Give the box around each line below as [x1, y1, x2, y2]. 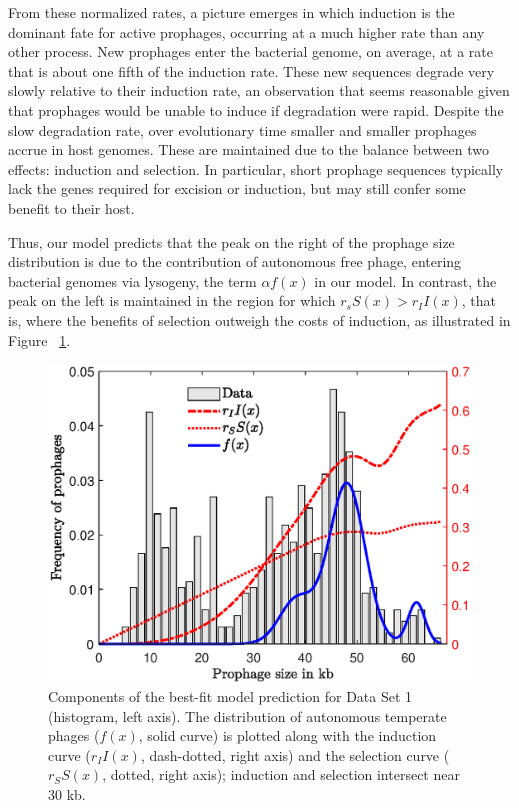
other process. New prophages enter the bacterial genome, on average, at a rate [8, 41, 494, 62]
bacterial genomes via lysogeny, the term [8, 270, 257, 291]
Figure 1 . [8, 329, 71, 350]
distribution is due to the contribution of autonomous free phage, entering [8, 251, 462, 272]
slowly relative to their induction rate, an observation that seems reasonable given [8, 80, 510, 101]
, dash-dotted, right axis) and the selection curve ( [140, 744, 450, 765]
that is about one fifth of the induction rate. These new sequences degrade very [8, 60, 495, 81]
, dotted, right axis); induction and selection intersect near [102, 764, 460, 785]
